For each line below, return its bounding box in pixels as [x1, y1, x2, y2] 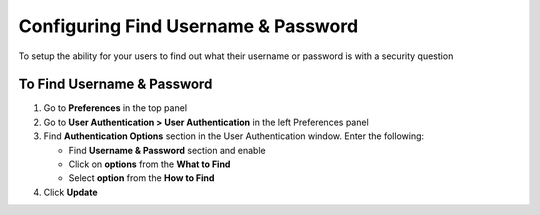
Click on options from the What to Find [68, 158, 231, 170]
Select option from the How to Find [68, 172, 215, 184]
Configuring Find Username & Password [18, 15, 359, 37]
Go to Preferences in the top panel [43, 102, 188, 114]
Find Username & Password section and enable [68, 144, 266, 156]
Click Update [43, 186, 98, 198]
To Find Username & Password [18, 76, 213, 93]
